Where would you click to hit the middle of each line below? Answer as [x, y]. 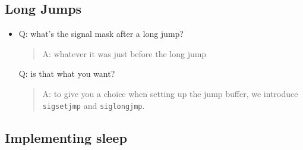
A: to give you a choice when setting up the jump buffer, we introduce [170, 93]
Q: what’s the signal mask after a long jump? [101, 34]
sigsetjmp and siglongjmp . [94, 105]
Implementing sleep [66, 137]
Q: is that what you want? [67, 74]
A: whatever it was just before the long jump [124, 53]
